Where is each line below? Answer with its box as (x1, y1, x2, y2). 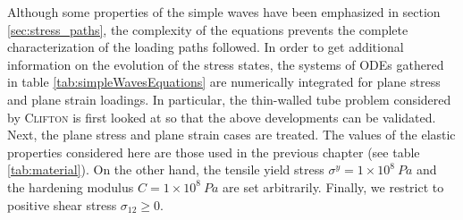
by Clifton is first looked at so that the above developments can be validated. (7, 107, 436, 126)
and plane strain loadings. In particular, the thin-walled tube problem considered (7, 89, 451, 108)
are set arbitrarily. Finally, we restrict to (223, 177, 444, 196)
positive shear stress (7, 195, 117, 214)
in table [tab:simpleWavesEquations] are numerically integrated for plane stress (7, 72, 441, 91)
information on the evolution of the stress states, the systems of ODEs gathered (7, 55, 444, 73)
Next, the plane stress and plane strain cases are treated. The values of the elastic (7, 125, 456, 144)
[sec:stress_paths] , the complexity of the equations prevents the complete (7, 20, 408, 38)
